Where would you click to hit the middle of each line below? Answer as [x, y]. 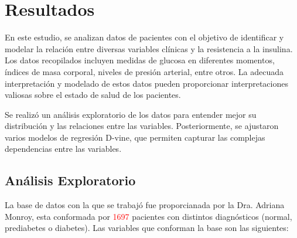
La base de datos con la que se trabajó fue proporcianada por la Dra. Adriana [145, 205]
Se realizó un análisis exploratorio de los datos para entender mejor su [131, 114]
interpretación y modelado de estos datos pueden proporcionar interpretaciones [146, 83]
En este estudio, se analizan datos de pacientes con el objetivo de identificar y [144, 37]
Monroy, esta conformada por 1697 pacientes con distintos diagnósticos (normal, [148, 216]
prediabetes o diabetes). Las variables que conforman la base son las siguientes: [147, 228]
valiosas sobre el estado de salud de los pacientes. [93, 95]
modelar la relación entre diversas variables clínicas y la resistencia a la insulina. [149, 48]
